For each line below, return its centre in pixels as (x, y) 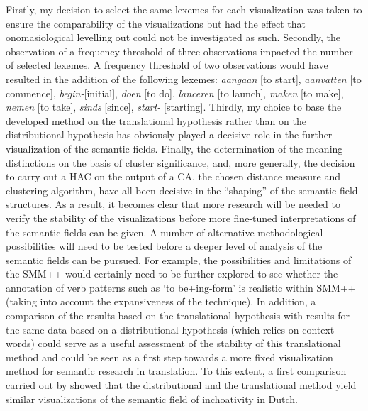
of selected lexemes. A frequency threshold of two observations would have (167, 65)
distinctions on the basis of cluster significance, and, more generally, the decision (180, 162)
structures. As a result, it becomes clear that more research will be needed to (173, 204)
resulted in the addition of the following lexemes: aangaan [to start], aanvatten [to (184, 78)
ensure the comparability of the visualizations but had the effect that (156, 23)
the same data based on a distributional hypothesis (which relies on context (170, 329)
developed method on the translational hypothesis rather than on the (156, 120)
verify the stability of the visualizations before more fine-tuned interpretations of (181, 218)
